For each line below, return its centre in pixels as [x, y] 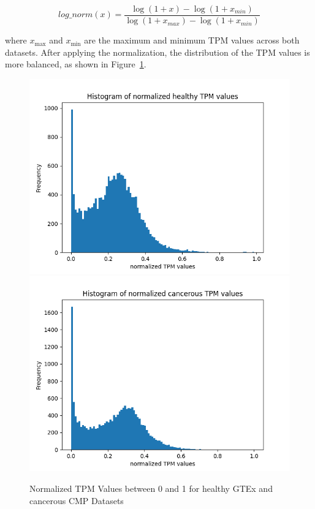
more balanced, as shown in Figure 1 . [76, 64]
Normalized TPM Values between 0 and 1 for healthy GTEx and [151, 488]
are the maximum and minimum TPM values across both [192, 40]
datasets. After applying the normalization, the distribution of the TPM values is [157, 52]
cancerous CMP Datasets [77, 500]
